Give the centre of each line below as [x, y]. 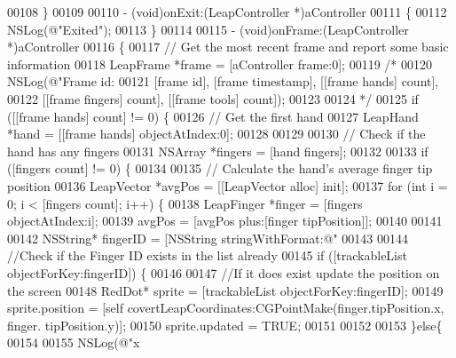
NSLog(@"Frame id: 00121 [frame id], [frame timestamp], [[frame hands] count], [223, 81]
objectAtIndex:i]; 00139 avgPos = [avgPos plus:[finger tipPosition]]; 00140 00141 [225, 221]
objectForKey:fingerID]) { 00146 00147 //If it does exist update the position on [224, 272]
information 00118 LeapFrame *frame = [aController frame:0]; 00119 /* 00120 [220, 64]
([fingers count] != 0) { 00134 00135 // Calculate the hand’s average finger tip [220, 168]
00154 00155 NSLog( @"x [74, 342]
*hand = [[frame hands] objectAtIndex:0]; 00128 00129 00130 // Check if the [216, 134]
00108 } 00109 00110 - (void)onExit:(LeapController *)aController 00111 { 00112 [227, 12]
